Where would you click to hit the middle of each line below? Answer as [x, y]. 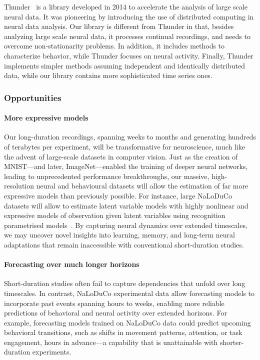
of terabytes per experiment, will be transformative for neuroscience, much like [124, 146]
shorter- [232, 342]
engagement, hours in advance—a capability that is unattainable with [111, 342]
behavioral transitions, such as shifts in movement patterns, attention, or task [123, 332]
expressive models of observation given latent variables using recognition [115, 215]
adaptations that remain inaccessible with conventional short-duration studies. [124, 244]
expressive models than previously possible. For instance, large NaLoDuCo [118, 195]
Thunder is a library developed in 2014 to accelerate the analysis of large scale [126, 6]
